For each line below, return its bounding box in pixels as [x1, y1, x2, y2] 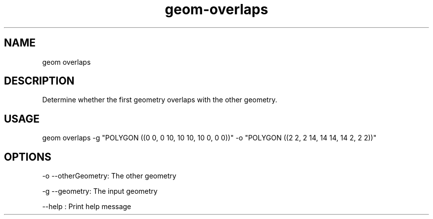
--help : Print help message [42, 202, 131, 211]
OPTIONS [4, 150, 51, 163]
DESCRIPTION [4, 75, 75, 88]
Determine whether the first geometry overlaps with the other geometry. [42, 95, 277, 104]
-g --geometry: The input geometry [42, 187, 158, 196]
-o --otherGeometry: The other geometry [42, 172, 176, 180]
